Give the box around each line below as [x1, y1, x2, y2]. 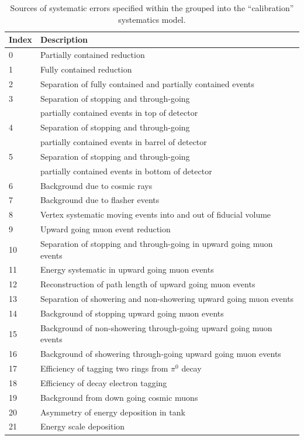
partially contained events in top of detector [40, 106, 198, 119]
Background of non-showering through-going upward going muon [40, 321, 272, 334]
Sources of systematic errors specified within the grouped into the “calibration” [10, 2, 294, 13]
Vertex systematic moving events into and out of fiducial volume [40, 208, 271, 221]
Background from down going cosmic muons [40, 391, 198, 403]
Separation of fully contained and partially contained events [40, 77, 255, 90]
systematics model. [118, 13, 186, 25]
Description [40, 33, 88, 46]
